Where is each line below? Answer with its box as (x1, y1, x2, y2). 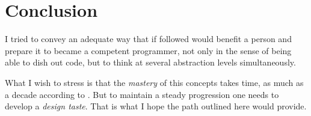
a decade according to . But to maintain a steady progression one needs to (5, 88, 279, 100)
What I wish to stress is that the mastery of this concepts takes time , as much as (5, 76, 304, 88)
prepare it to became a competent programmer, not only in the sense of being (5, 44, 292, 56)
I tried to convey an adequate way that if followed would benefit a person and (5, 32, 292, 45)
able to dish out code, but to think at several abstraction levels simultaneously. (5, 56, 296, 69)
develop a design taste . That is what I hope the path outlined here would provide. (5, 100, 307, 112)
